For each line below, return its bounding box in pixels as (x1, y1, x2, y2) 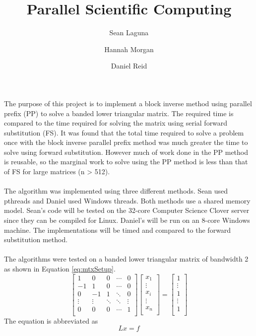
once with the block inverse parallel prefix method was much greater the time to (4, 137, 248, 147)
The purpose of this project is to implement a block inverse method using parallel (4, 98, 252, 108)
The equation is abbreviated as (4, 315, 98, 326)
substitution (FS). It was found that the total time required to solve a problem (4, 127, 244, 137)
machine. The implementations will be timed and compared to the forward (4, 224, 231, 235)
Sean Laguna (109, 27, 149, 38)
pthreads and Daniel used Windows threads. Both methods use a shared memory (4, 195, 251, 205)
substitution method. (4, 234, 68, 245)
